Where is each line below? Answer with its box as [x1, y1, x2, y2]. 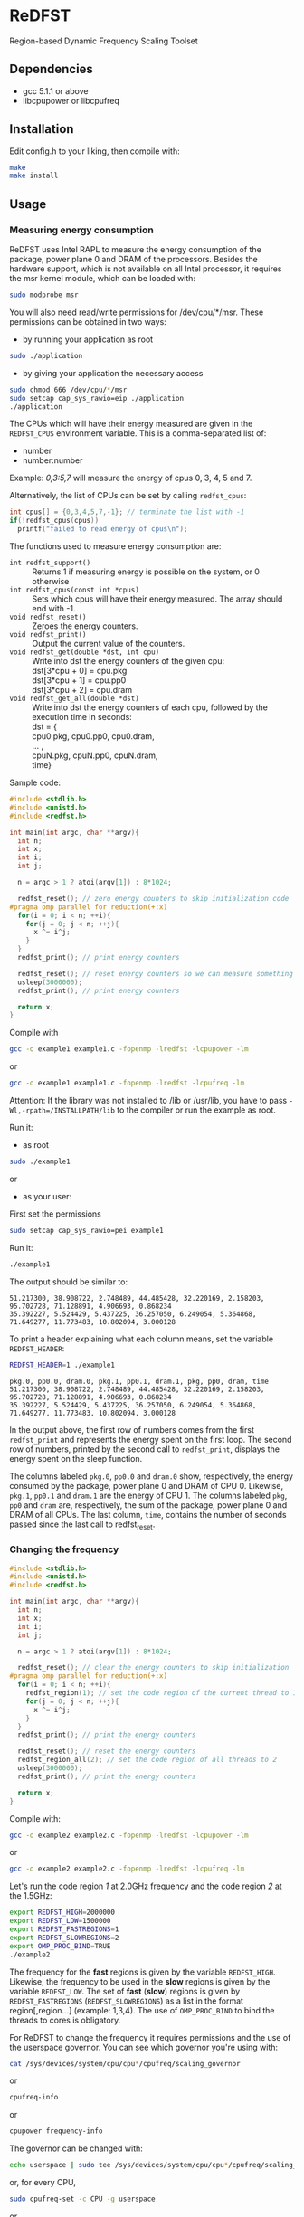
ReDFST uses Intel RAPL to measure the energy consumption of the [9, 244, 262, 254]
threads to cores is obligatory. [9, 2014, 121, 2025]
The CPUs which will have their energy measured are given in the [9, 418, 253, 430]
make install [9, 171, 59, 181]
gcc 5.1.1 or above [22, 85, 89, 96]
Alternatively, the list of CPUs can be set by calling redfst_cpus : [9, 490, 247, 501]
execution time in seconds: [32, 712, 133, 722]
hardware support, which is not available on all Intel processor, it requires [9, 263, 282, 274]
